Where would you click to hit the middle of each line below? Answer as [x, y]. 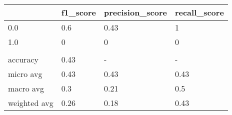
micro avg [25, 74]
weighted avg [31, 103]
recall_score [199, 12]
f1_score [79, 12]
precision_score [135, 12]
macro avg [26, 88]
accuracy [23, 59]
